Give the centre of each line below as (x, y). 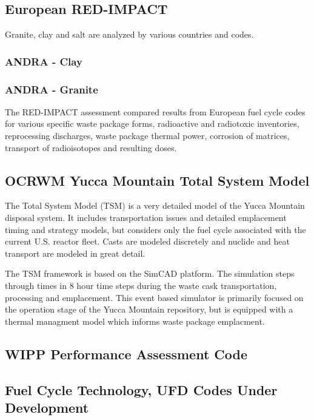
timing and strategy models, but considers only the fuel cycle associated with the (155, 229)
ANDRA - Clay (44, 61)
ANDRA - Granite (52, 89)
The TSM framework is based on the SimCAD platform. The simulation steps (150, 273)
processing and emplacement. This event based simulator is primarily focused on (154, 297)
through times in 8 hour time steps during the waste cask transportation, (141, 285)
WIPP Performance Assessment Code (126, 354)
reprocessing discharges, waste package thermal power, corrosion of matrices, (147, 136)
